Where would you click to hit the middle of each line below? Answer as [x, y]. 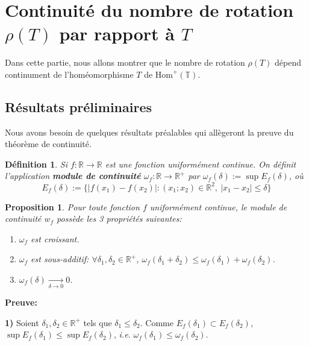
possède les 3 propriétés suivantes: [119, 219]
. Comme [157, 322]
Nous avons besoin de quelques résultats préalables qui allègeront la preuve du [149, 132]
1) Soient [22, 322]
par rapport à [117, 33]
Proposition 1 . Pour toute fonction [72, 206]
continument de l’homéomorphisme [69, 74]
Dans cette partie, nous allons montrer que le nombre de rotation [125, 62]
